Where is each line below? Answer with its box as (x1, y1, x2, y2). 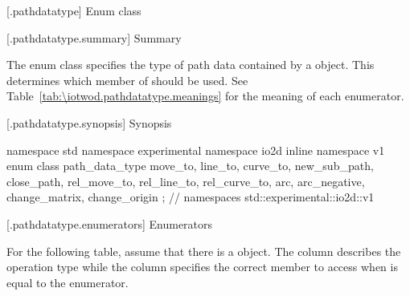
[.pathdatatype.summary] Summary (6, 29, 182, 46)
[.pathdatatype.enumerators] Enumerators (6, 215, 213, 232)
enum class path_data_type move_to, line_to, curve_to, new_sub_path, (6, 157, 374, 174)
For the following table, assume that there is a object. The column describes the (6, 242, 401, 259)
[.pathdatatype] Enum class (6, 2, 141, 18)
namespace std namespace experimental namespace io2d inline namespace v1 (6, 141, 385, 158)
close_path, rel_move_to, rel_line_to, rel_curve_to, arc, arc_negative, (6, 172, 365, 189)
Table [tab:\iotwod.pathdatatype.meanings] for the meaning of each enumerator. (6, 87, 404, 104)
